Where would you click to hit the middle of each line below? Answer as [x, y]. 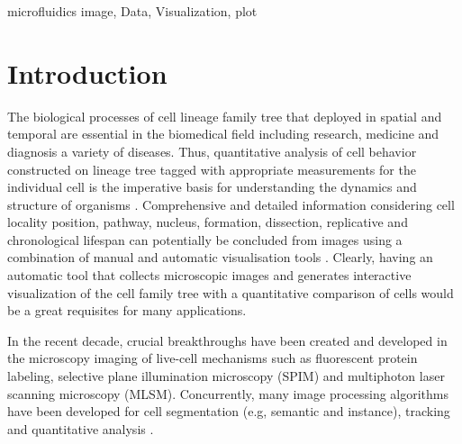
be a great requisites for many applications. [127, 310]
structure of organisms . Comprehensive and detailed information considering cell [231, 204]
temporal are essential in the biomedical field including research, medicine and [223, 134]
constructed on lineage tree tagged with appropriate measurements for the [212, 169]
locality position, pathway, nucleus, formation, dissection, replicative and [208, 222]
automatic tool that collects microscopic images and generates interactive [209, 275]
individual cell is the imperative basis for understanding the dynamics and [212, 187]
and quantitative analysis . [81, 428]
